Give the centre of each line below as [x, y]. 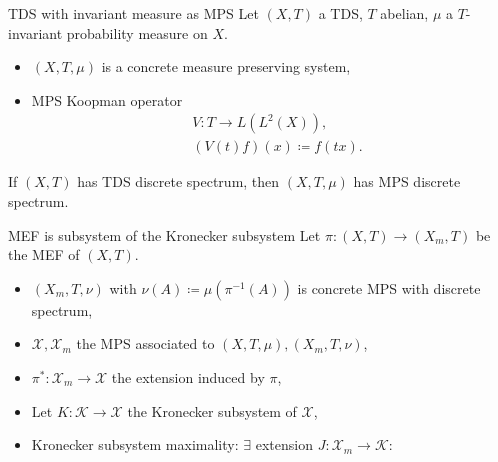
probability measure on [137, 32]
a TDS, [340, 13]
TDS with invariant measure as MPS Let [133, 13]
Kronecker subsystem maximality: [135, 444]
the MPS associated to [145, 343]
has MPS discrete [407, 181]
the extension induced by [188, 377]
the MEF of [44, 254]
